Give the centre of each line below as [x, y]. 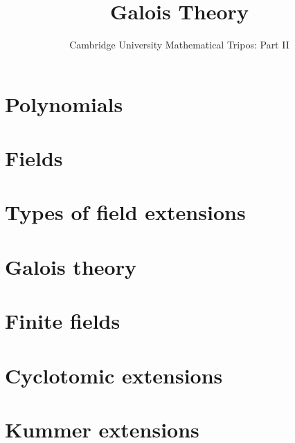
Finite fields [63, 321]
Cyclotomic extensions [114, 375]
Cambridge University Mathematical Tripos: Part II [179, 45]
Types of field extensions [125, 212]
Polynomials [64, 103]
